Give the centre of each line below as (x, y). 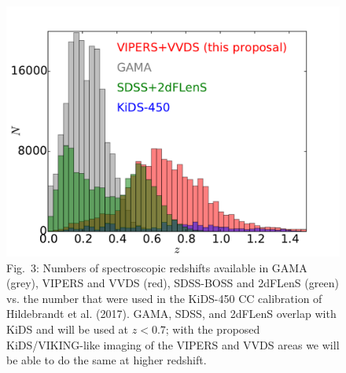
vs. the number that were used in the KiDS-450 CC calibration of (164, 298)
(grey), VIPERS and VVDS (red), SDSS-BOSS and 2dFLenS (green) (173, 283)
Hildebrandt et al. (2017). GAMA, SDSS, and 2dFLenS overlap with (171, 314)
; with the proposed (213, 329)
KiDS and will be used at (68, 329)
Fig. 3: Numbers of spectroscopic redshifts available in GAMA (157, 267)
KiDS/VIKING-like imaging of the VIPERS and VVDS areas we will (173, 344)
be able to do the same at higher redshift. (107, 360)
